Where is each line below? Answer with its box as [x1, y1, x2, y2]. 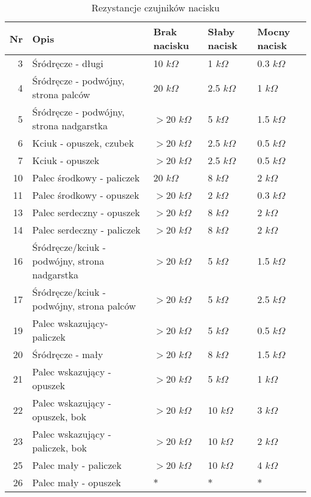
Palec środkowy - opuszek [32, 188, 139, 202]
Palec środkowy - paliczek [32, 171, 140, 184]
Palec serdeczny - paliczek [32, 223, 141, 237]
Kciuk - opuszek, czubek [32, 136, 134, 150]
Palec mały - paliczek [32, 458, 122, 472]
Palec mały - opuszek [32, 475, 121, 489]
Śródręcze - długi [32, 56, 103, 70]
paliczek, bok [32, 441, 87, 454]
